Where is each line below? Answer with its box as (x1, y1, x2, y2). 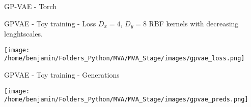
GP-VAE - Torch (4, 1, 57, 11)
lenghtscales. (4, 28, 43, 39)
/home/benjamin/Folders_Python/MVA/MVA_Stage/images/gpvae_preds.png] (4, 96, 248, 103)
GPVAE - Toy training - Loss (4, 18, 96, 28)
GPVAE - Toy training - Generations (4, 69, 120, 80)
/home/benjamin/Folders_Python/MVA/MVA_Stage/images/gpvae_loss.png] (4, 55, 245, 62)
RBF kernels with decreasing (149, 18, 239, 28)
